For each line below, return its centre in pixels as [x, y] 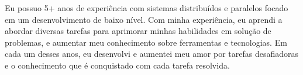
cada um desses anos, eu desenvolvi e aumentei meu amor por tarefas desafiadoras [151, 54]
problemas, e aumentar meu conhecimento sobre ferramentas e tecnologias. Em [146, 42]
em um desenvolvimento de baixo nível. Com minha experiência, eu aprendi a [144, 19]
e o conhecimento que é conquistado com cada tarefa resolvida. [117, 65]
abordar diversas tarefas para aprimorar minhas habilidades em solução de [138, 31]
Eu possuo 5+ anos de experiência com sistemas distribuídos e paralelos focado [147, 8]
